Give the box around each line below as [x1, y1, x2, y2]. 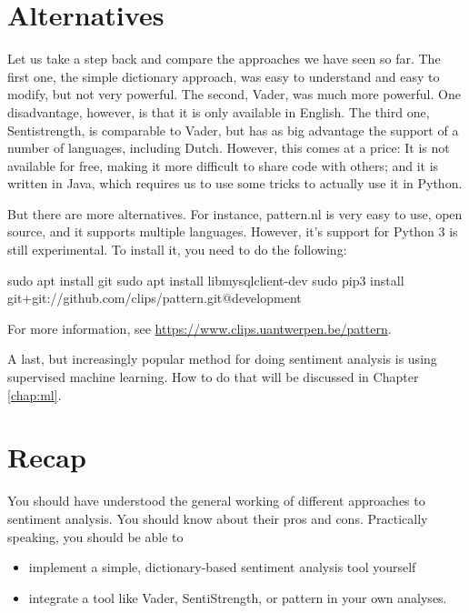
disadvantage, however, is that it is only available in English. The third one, [7, 102, 430, 121]
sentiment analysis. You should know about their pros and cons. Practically [7, 508, 428, 528]
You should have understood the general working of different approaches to [7, 491, 425, 510]
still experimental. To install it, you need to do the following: [7, 240, 347, 259]
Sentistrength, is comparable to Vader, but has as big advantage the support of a [7, 120, 459, 139]
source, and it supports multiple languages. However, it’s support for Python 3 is [7, 222, 458, 241]
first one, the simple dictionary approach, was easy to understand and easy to [7, 66, 440, 85]
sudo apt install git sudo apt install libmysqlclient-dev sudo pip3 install [7, 270, 404, 289]
